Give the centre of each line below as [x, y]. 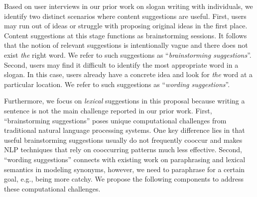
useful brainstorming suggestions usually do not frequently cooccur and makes [123, 140]
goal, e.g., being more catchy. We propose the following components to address [124, 179]
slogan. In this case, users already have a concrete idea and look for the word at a [128, 74]
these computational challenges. [52, 188]
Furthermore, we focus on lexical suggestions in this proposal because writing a [125, 101]
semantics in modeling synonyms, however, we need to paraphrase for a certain [125, 169]
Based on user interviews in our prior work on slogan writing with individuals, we [128, 6]
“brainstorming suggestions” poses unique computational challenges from [115, 120]
